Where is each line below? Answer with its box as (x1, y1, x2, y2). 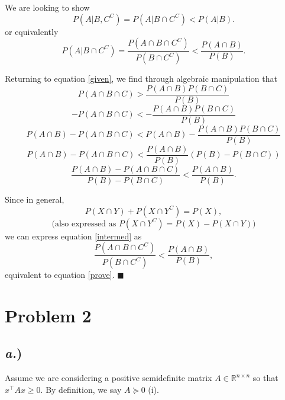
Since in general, (5, 193, 64, 205)
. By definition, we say (40, 383, 122, 395)
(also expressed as (51, 219, 116, 228)
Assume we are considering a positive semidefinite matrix (5, 372, 212, 384)
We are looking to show (5, 1, 90, 13)
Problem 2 (5, 303, 92, 327)
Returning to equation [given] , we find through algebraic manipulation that (5, 72, 277, 85)
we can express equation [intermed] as (5, 229, 142, 242)
